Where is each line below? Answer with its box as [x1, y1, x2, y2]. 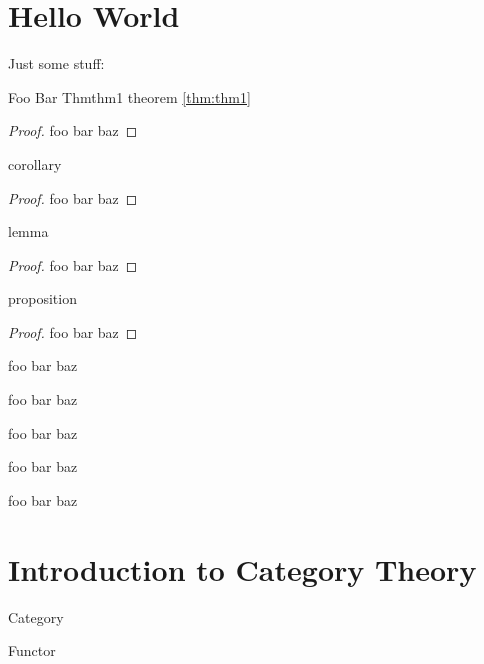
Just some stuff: [8, 53, 105, 74]
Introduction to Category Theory [8, 548, 477, 589]
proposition [8, 288, 77, 309]
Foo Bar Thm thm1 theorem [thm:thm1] [8, 86, 251, 107]
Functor [8, 640, 56, 661]
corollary [8, 153, 62, 174]
